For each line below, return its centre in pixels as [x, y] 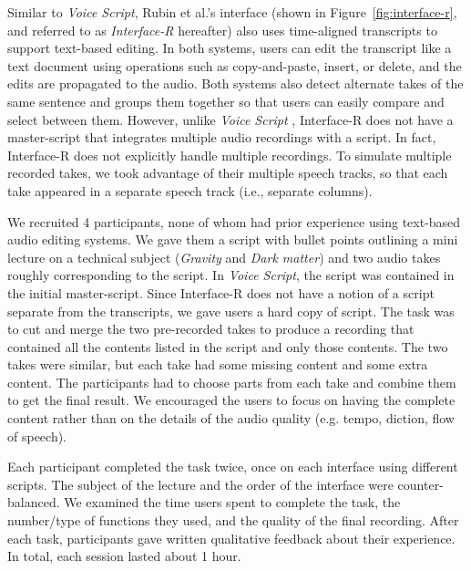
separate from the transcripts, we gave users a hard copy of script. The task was [231, 311]
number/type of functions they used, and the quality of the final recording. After [233, 520]
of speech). [37, 436]
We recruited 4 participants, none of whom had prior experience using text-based [234, 221]
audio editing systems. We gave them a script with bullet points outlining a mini [233, 239]
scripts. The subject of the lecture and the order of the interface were [200, 484]
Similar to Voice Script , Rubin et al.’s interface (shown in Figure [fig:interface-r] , [232, 12]
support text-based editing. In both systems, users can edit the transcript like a [230, 48]
